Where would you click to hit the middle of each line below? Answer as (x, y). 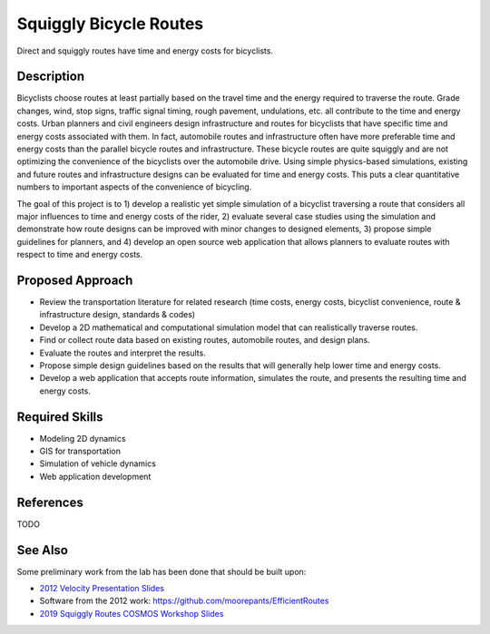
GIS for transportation (80, 451)
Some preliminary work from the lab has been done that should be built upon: (162, 571)
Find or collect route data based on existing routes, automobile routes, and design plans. (205, 340)
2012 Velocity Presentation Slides (102, 589)
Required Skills (60, 417)
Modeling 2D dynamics (83, 438)
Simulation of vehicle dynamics (98, 463)
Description (51, 77)
